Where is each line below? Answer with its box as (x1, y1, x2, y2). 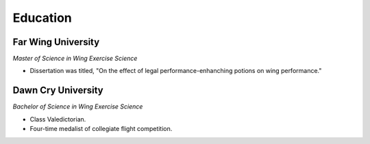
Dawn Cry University (12, 85, 103, 96)
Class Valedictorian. (29, 115, 86, 123)
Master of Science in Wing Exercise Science (12, 55, 138, 63)
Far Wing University (12, 36, 100, 48)
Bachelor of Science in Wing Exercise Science (12, 102, 143, 111)
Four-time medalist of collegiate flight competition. (29, 125, 173, 133)
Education (12, 10, 72, 25)
